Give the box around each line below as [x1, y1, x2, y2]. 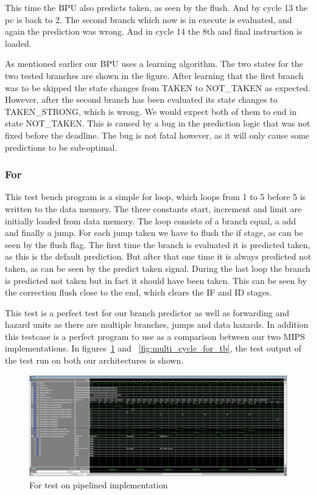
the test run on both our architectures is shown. [5, 354, 184, 367]
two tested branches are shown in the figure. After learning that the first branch [5, 69, 304, 81]
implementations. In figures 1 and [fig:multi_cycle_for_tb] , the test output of [5, 342, 301, 355]
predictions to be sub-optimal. [5, 140, 118, 153]
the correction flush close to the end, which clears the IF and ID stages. [5, 286, 272, 299]
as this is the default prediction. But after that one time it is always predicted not [5, 250, 312, 263]
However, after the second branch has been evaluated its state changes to [5, 93, 278, 106]
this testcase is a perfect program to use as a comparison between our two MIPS [5, 330, 305, 342]
